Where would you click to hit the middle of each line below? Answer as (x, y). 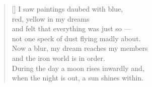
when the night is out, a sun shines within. (78, 78)
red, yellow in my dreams (51, 18)
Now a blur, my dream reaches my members (80, 48)
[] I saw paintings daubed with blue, (67, 9)
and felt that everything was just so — (71, 28)
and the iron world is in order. (58, 58)
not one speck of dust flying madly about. (76, 38)
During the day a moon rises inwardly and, (78, 68)
